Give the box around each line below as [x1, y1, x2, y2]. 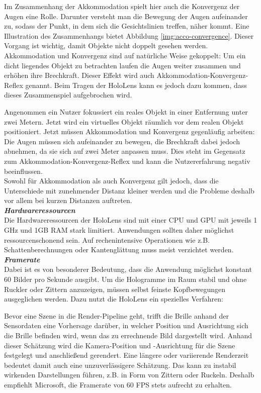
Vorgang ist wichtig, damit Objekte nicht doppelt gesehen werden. [4, 40, 208, 51]
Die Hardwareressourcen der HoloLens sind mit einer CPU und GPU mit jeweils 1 [4, 215, 257, 225]
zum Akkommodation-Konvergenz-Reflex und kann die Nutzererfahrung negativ [4, 155, 250, 166]
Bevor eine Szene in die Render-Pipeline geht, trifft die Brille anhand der [4, 310, 229, 321]
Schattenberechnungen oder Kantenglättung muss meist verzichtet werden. [4, 244, 234, 255]
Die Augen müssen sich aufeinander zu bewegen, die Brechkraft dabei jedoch [4, 136, 240, 146]
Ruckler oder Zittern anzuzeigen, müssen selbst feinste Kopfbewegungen [4, 283, 226, 294]
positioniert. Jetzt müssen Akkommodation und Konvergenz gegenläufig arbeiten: [4, 126, 255, 137]
